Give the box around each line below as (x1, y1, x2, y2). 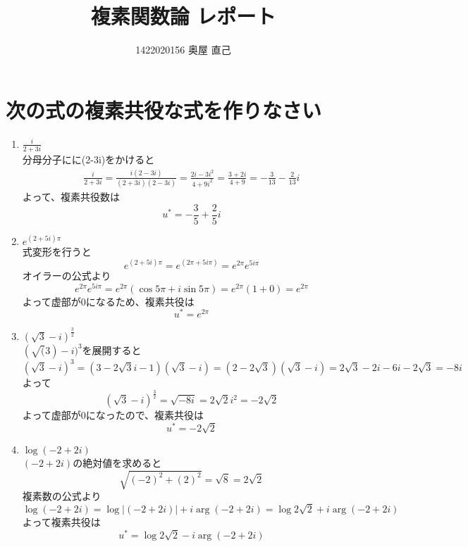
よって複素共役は (22, 515, 101, 529)
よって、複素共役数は (22, 189, 120, 204)
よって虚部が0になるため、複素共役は (22, 294, 195, 308)
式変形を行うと (22, 244, 92, 258)
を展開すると (82, 342, 142, 357)
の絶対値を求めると (73, 455, 162, 470)
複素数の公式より (22, 489, 101, 503)
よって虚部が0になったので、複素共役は (22, 408, 204, 422)
